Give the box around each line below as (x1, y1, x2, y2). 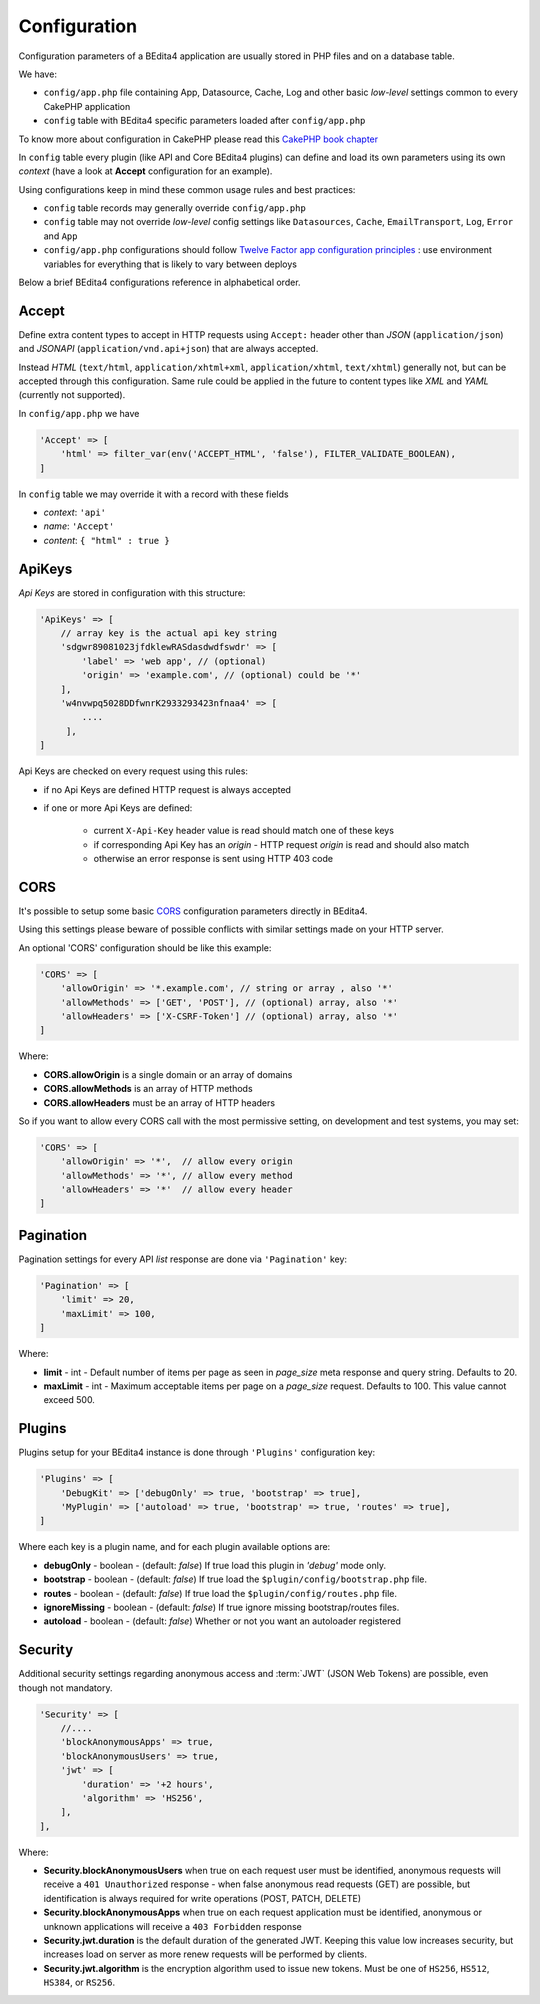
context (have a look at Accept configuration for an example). (18, 165, 273, 177)
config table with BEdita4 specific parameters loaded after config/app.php (43, 115, 366, 127)
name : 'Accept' (43, 520, 115, 532)
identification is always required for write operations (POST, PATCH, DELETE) (43, 1892, 362, 1904)
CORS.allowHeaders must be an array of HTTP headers (43, 1096, 275, 1109)
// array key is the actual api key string (60, 628, 277, 639)
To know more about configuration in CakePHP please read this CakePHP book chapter (18, 133, 379, 145)
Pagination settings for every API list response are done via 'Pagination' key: (18, 1253, 348, 1265)
